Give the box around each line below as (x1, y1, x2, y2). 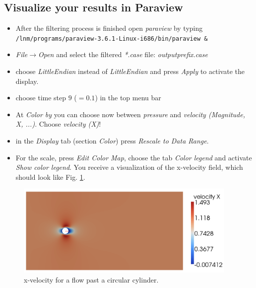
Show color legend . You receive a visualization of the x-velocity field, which (15, 162, 243, 172)
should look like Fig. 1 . (15, 171, 85, 182)
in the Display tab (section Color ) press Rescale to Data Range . (15, 136, 209, 146)
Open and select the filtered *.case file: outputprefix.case (38, 49, 208, 60)
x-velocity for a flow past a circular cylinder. (24, 274, 159, 285)
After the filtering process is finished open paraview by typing (15, 23, 203, 33)
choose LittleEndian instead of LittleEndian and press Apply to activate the (15, 66, 245, 76)
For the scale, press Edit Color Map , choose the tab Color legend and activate (15, 152, 252, 162)
